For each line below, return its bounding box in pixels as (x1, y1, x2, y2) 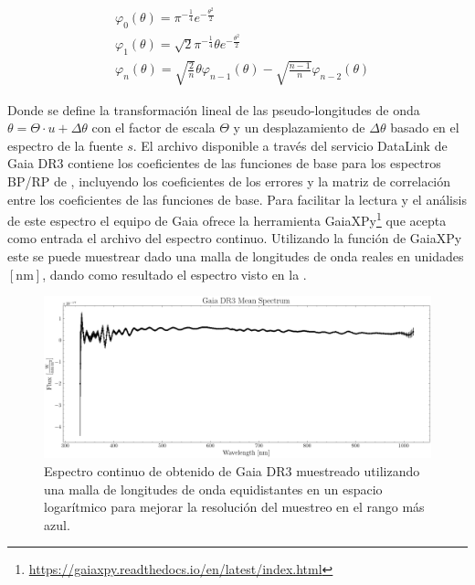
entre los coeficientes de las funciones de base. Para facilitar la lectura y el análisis (7, 189, 467, 208)
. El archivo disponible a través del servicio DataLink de (132, 135, 448, 154)
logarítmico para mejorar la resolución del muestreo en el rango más (44, 497, 425, 516)
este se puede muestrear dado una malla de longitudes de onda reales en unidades (7, 247, 464, 266)
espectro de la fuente (7, 135, 123, 154)
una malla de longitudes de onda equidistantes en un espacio (44, 479, 383, 498)
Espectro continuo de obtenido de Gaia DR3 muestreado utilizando (44, 462, 420, 481)
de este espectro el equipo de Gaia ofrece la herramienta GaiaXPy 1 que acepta (7, 208, 447, 229)
